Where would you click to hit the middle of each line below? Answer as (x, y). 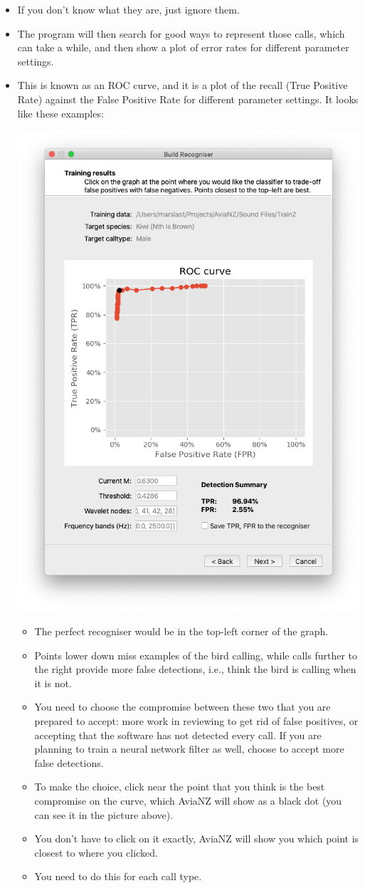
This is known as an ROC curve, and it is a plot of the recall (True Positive (182, 85)
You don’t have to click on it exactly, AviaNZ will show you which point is (197, 839)
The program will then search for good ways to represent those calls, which (181, 33)
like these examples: (60, 113)
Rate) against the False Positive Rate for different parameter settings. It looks (188, 99)
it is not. (53, 683)
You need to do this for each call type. (118, 876)
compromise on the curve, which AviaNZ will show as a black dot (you (188, 800)
